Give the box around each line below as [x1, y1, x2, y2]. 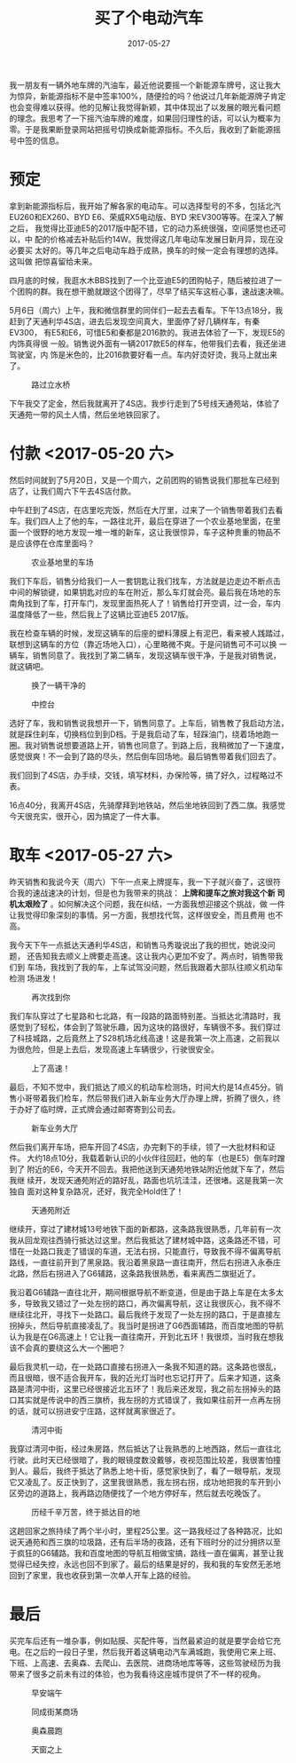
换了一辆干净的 [31, 680, 86, 691]
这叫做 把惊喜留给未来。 [9, 256, 97, 266]
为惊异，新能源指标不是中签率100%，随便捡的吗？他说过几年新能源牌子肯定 [9, 91, 286, 101]
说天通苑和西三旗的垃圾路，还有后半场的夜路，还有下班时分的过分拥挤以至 [9, 1537, 281, 1547]
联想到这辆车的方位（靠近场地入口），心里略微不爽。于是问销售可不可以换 [9, 638, 277, 649]
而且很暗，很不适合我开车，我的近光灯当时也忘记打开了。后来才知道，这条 [9, 1372, 281, 1383]
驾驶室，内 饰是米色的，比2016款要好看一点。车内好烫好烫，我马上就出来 [9, 349, 277, 360]
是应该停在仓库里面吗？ [9, 538, 95, 549]
